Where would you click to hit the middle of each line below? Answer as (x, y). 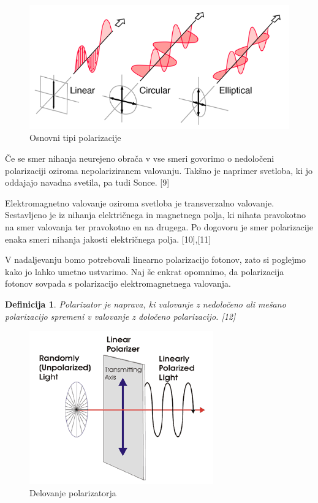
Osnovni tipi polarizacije (75, 138)
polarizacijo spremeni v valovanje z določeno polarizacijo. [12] (120, 316)
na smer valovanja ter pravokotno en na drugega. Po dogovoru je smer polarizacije (159, 226)
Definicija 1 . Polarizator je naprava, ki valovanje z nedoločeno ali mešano (146, 304)
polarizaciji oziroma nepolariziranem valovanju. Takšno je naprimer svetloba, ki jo (159, 170)
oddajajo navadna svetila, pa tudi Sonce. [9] (87, 182)
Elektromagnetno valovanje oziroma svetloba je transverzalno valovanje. (140, 202)
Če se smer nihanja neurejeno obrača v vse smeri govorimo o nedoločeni (140, 158)
